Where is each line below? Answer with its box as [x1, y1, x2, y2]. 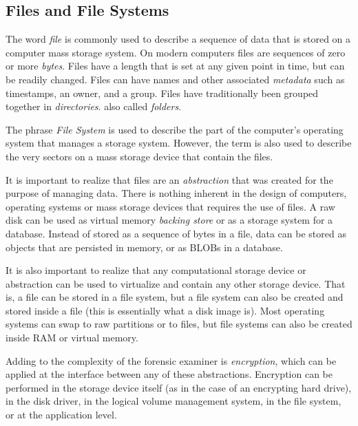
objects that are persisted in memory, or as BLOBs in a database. [6, 239, 283, 254]
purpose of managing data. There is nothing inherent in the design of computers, [6, 186, 347, 200]
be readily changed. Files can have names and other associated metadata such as [6, 72, 345, 86]
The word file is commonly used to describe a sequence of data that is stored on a [6, 32, 351, 46]
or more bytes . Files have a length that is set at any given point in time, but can [6, 58, 345, 73]
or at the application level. [6, 407, 117, 422]
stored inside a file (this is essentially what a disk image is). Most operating [6, 303, 325, 317]
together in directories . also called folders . [6, 99, 182, 114]
